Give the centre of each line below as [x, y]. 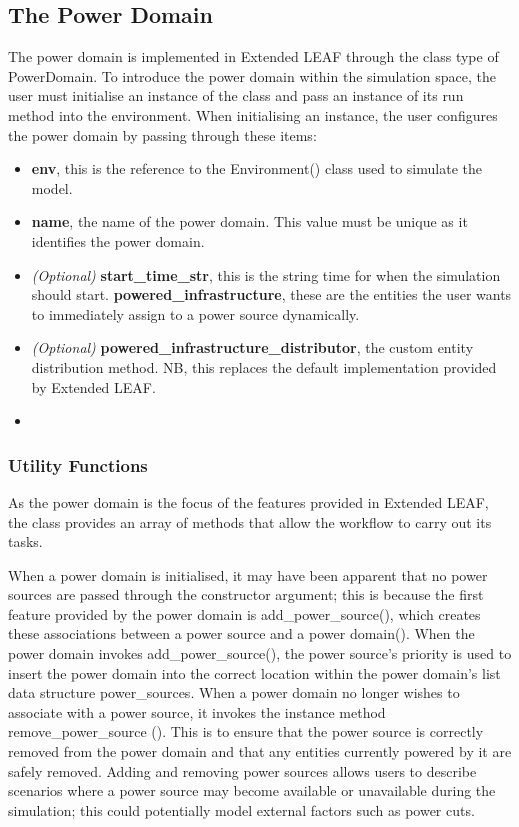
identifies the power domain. [118, 240]
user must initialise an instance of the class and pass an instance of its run [236, 95]
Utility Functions [78, 464]
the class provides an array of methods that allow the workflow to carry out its [250, 521]
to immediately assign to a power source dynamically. [195, 313]
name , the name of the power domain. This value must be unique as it [249, 221]
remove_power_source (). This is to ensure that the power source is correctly [246, 731]
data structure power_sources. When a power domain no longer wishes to [234, 692]
